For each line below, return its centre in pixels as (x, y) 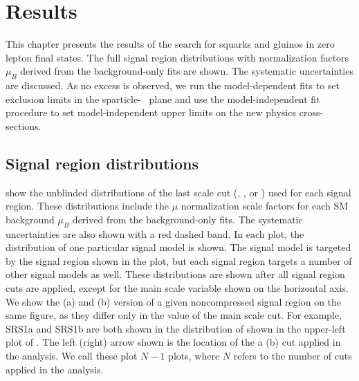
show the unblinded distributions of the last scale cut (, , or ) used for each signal (178, 192)
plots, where (194, 356)
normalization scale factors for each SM (265, 206)
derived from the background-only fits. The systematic (187, 219)
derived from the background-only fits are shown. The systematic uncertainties (187, 71)
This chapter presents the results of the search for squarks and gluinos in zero (170, 44)
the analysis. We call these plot (72, 356)
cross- (311, 112)
